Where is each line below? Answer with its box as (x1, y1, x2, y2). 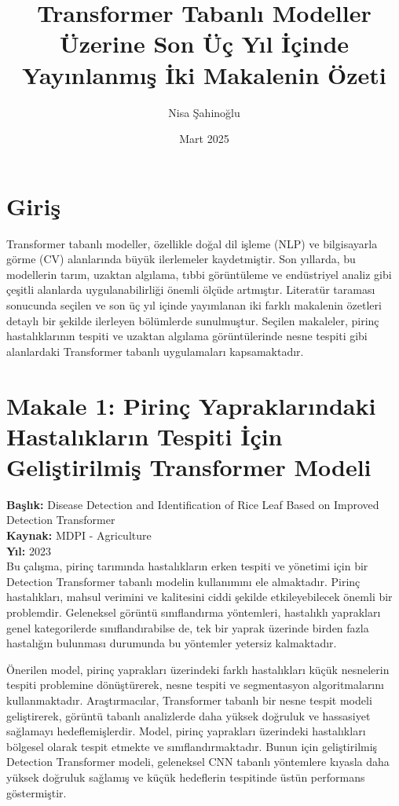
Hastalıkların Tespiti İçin (6, 419, 283, 452)
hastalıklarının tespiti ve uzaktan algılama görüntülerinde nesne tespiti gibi (6, 328, 368, 344)
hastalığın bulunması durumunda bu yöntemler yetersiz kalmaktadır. (6, 635, 337, 651)
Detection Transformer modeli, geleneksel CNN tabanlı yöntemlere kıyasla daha (6, 753, 390, 770)
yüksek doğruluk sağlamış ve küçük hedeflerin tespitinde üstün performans (6, 768, 365, 785)
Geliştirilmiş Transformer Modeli (6, 450, 372, 482)
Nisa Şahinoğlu (168, 104, 240, 120)
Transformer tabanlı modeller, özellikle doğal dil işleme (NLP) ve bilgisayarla (6, 235, 378, 251)
